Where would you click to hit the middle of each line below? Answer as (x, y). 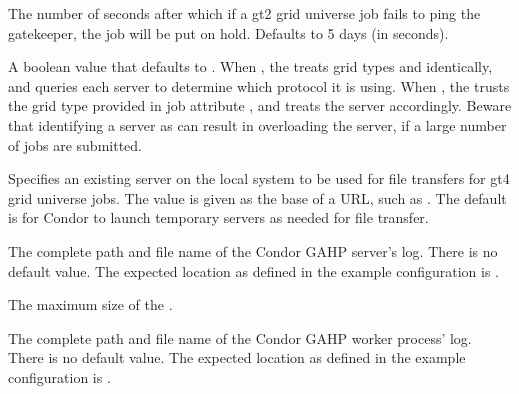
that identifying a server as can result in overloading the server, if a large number (257, 124)
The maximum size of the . (90, 304)
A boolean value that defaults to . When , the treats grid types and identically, (250, 66)
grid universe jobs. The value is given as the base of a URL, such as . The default (257, 197)
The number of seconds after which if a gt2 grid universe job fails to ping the (244, 13)
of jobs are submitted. (75, 144)
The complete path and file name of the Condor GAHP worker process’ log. (240, 337)
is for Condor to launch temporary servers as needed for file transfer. (218, 217)
